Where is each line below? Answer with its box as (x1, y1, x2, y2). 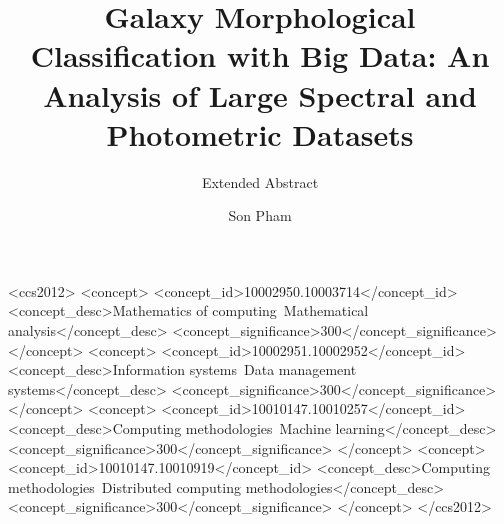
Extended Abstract (201, 171, 319, 192)
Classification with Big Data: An (30, 35, 490, 76)
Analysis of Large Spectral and (43, 74, 477, 115)
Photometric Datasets (106, 113, 414, 154)
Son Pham (228, 205, 292, 226)
